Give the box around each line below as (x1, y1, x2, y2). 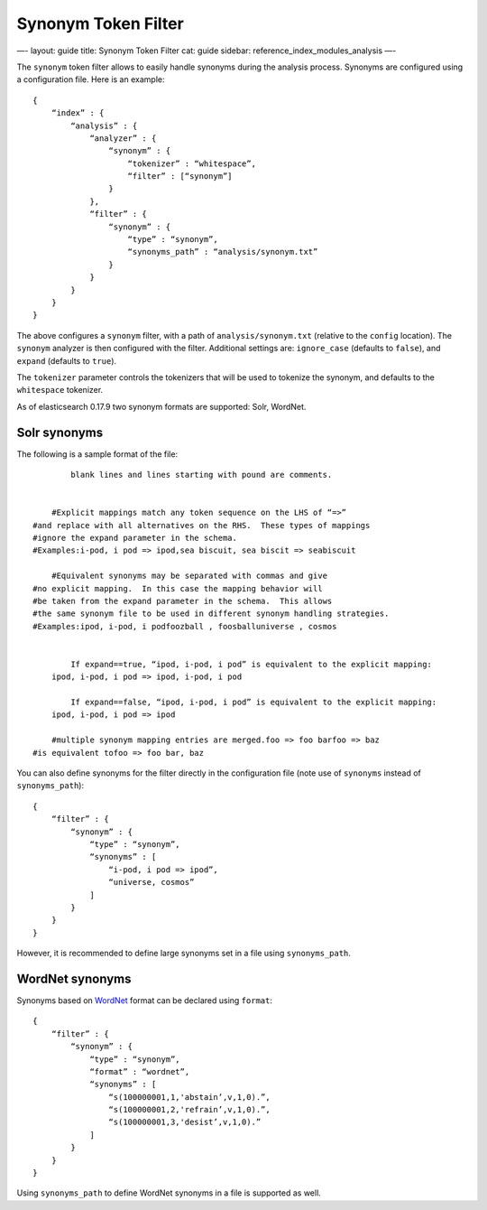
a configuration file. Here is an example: (16, 74, 165, 85)
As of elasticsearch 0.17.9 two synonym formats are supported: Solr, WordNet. (16, 401, 307, 412)
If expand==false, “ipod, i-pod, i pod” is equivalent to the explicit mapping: (70, 697, 437, 708)
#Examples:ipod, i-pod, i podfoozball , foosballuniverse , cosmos (32, 621, 337, 631)
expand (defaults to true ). (16, 355, 117, 366)
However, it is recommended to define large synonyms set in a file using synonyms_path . (16, 948, 352, 959)
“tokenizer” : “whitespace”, (127, 158, 257, 169)
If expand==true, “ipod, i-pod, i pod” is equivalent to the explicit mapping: (70, 659, 433, 669)
